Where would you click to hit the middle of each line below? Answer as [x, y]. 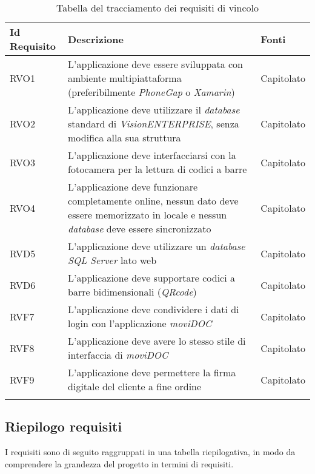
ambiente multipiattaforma [125, 78]
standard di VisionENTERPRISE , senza [154, 124]
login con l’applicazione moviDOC [140, 323]
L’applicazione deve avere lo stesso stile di [157, 341]
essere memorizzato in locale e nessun [148, 215]
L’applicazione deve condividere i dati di [154, 309]
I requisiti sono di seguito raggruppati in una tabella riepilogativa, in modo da [150, 452]
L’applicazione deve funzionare [133, 187]
